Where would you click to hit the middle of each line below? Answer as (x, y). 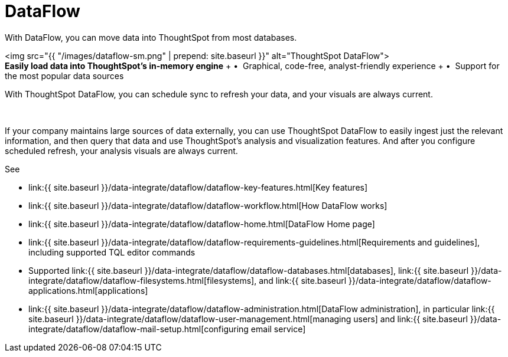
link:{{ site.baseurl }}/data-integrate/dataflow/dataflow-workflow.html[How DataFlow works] (208, 205)
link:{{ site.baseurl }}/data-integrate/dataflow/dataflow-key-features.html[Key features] (198, 187)
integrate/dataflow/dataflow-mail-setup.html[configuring (139, 329)
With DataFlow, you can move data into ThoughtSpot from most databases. (151, 37)
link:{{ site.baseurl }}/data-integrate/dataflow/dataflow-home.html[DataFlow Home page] (202, 224)
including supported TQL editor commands (112, 252)
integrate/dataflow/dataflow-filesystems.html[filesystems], (143, 280)
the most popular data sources (64, 76)
